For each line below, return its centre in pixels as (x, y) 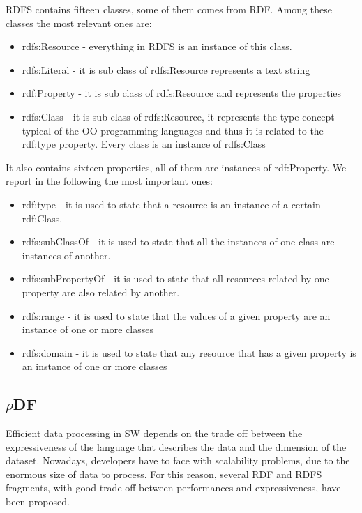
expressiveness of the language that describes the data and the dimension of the (176, 446)
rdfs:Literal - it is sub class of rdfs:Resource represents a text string (166, 69)
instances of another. (66, 255)
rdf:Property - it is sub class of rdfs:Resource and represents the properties (182, 93)
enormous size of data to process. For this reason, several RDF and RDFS (164, 474)
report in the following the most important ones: (110, 181)
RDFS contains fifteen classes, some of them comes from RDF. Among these (169, 9)
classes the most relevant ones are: (79, 23)
